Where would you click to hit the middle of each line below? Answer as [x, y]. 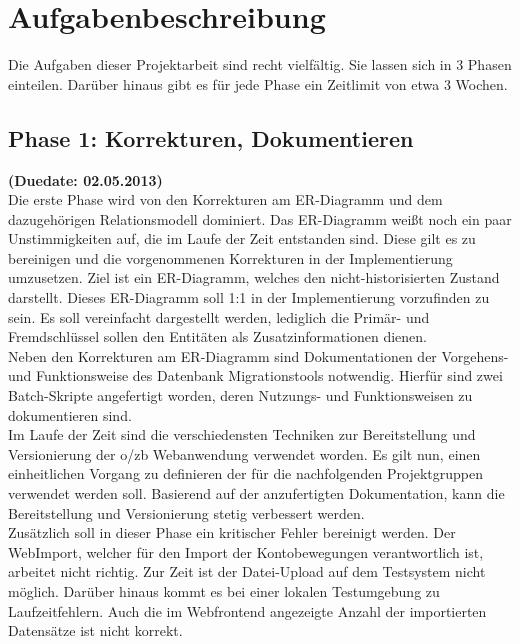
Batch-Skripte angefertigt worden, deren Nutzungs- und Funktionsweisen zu [240, 395]
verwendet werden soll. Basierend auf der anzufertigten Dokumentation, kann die [256, 493]
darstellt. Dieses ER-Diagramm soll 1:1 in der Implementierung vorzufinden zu [249, 297]
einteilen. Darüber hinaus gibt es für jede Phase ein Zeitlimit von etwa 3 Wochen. [258, 83]
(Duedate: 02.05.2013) [85, 179]
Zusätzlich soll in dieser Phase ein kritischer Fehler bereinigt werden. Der [232, 532]
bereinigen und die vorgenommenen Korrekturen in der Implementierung [230, 257]
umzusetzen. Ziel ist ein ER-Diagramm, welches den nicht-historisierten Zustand [254, 277]
